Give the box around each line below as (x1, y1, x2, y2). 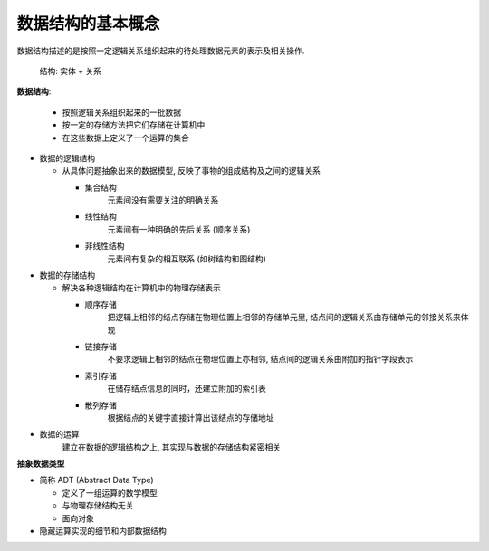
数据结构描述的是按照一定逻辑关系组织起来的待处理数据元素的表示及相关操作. (16, 45, 305, 56)
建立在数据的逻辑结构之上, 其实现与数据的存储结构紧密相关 (62, 442, 281, 452)
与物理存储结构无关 (62, 500, 134, 511)
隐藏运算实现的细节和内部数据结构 (39, 526, 167, 537)
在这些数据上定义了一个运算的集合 (62, 132, 189, 143)
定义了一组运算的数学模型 (62, 487, 158, 498)
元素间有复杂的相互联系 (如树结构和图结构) (107, 253, 267, 264)
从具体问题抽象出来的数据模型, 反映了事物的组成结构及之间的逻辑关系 (62, 166, 321, 176)
